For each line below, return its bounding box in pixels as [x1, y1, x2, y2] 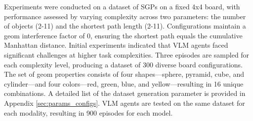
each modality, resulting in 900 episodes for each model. [4, 107, 173, 118]
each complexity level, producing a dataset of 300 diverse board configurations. [4, 59, 243, 69]
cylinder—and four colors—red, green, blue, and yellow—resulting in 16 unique [4, 78, 244, 89]
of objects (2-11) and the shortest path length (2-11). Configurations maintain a [4, 21, 246, 31]
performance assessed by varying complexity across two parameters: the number [4, 11, 246, 21]
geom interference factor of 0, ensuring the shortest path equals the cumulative [4, 30, 243, 40]
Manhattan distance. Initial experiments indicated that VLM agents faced [4, 40, 228, 50]
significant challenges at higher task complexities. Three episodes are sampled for [4, 49, 250, 60]
